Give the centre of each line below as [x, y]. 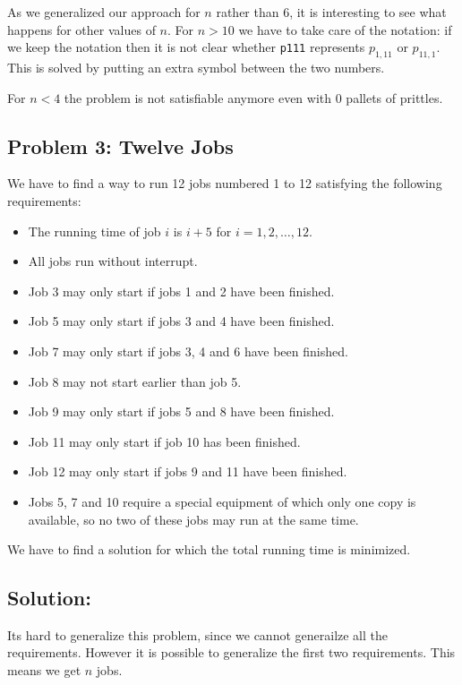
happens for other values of [81, 29]
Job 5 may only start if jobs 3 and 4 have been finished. [181, 321]
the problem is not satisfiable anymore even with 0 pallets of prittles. [253, 97]
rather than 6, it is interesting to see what [331, 12]
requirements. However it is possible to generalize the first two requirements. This [231, 652]
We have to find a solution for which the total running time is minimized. [209, 549]
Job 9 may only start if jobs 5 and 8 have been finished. [181, 411]
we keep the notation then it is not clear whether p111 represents [186, 47]
